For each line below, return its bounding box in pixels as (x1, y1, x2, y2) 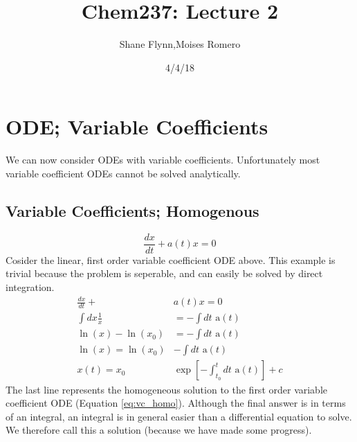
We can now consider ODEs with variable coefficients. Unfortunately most (6, 152, 320, 167)
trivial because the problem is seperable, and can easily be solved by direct (6, 266, 323, 281)
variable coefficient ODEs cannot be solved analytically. (6, 166, 241, 180)
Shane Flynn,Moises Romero (119, 37, 241, 51)
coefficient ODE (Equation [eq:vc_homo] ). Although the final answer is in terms (6, 396, 346, 410)
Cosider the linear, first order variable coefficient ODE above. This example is (6, 252, 336, 267)
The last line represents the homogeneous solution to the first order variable (6, 382, 328, 396)
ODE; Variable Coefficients (6, 112, 268, 141)
